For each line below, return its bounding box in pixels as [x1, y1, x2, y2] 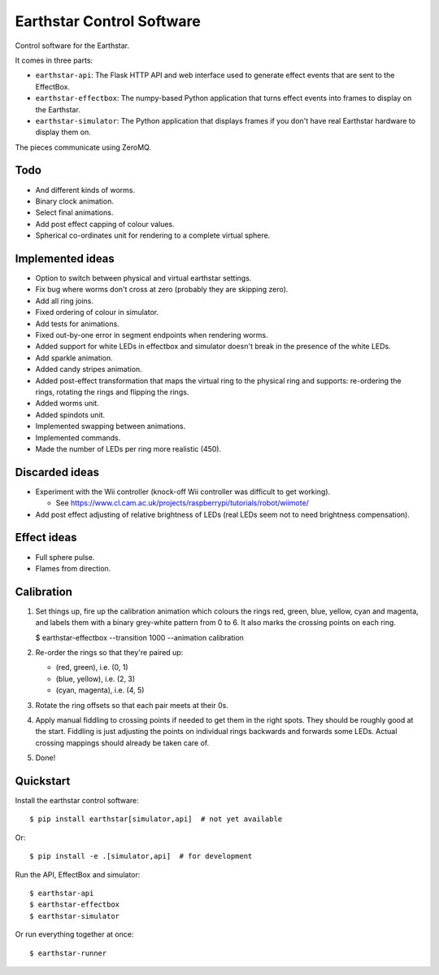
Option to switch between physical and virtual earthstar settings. [35, 273, 252, 283]
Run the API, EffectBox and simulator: [15, 869, 141, 879]
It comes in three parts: [15, 55, 93, 65]
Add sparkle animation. [35, 352, 113, 362]
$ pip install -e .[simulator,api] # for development [29, 851, 253, 861]
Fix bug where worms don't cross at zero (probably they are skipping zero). [35, 285, 289, 295]
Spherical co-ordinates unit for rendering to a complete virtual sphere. [35, 230, 271, 240]
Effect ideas [15, 531, 77, 544]
